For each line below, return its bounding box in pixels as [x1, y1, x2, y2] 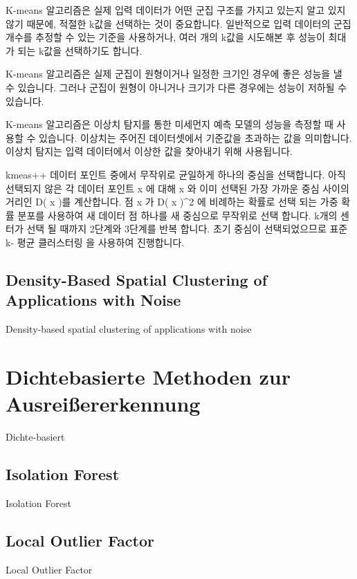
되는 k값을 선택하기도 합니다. [17, 43, 143, 57]
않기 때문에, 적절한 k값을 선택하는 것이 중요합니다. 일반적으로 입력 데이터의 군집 [6, 16, 351, 30]
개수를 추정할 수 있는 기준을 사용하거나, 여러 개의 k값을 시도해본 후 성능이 [6, 30, 325, 44]
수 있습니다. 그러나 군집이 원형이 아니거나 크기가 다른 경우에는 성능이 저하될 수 [6, 80, 347, 94]
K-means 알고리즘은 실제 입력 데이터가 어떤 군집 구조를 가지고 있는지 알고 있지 [6, 3, 346, 17]
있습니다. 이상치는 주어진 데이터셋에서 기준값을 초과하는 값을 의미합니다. [38, 130, 352, 145]
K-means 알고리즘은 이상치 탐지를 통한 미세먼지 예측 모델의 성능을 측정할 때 [6, 117, 333, 131]
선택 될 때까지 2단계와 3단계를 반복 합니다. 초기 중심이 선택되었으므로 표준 [26, 221, 348, 236]
